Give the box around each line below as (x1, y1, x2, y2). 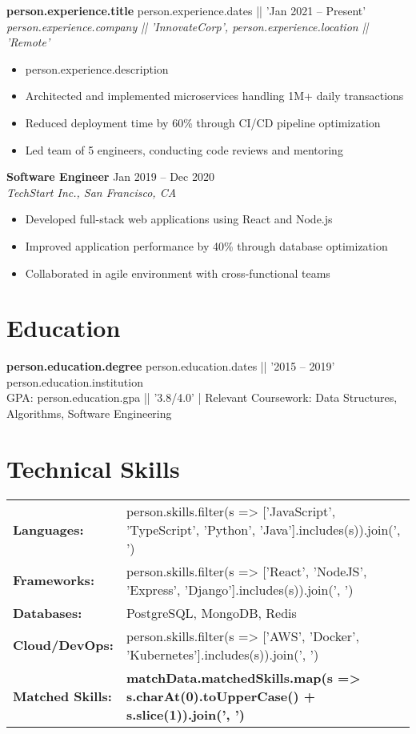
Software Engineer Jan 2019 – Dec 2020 (6, 168, 214, 185)
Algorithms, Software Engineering (6, 405, 172, 422)
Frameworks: (13, 571, 94, 590)
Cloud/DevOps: (13, 636, 114, 655)
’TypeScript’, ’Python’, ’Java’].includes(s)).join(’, (126, 519, 401, 539)
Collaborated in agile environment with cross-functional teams (25, 264, 330, 281)
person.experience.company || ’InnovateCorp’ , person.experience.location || (6, 18, 369, 34)
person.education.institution (6, 373, 143, 390)
